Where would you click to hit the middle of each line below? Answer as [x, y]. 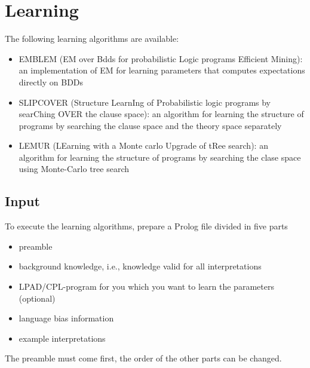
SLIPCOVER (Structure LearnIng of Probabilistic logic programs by [145, 102]
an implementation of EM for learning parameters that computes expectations [162, 70]
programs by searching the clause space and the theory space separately [150, 125]
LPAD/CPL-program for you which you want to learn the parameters [146, 286]
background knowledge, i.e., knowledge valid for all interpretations [140, 266]
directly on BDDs [51, 82]
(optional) [37, 298]
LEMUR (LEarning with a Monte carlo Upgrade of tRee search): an [143, 145]
